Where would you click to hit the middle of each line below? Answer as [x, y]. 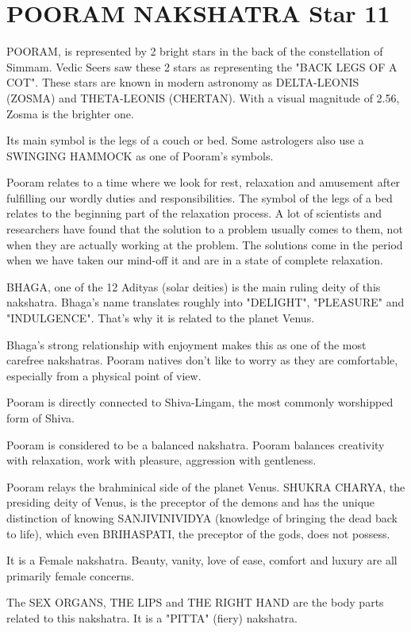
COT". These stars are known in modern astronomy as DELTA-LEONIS [183, 82]
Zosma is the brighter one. [70, 113]
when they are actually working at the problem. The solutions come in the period [205, 244]
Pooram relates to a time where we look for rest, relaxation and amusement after [204, 182]
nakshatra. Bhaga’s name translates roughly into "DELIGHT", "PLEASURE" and [205, 302]
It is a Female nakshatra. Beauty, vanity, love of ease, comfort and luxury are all [202, 560]
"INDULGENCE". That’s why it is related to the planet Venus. [161, 318]
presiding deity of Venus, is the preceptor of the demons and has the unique [191, 502]
